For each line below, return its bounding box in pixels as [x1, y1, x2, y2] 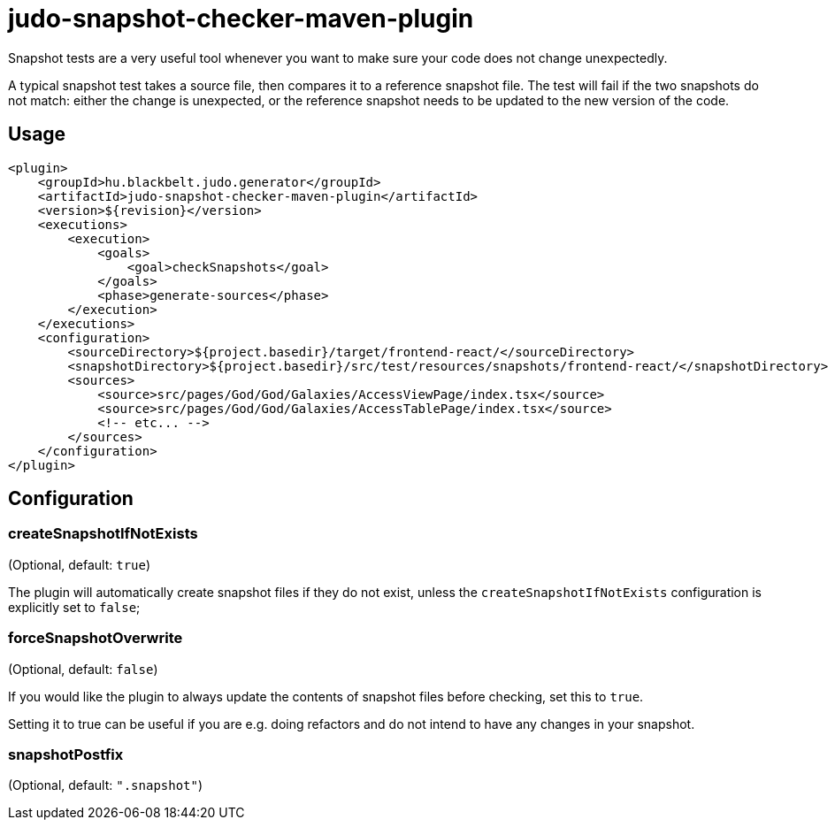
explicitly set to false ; [8, 599, 141, 615]
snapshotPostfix [8, 745, 124, 763]
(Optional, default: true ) [8, 556, 151, 572]
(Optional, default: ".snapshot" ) [8, 777, 203, 793]
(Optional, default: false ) [8, 661, 158, 677]
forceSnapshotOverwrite [8, 629, 183, 647]
